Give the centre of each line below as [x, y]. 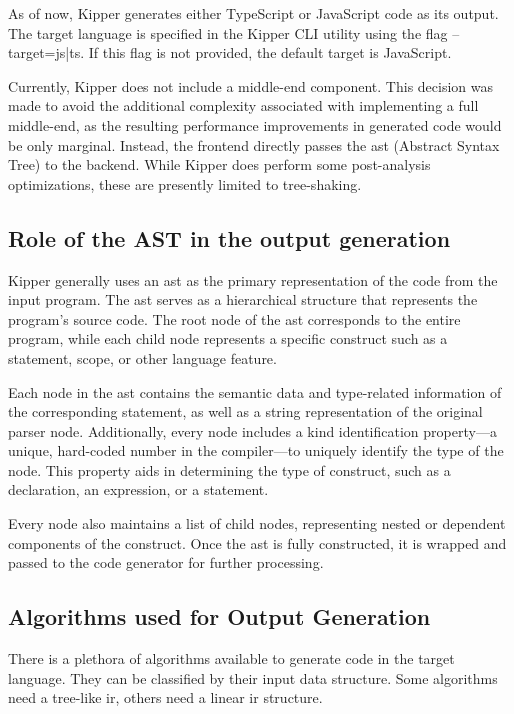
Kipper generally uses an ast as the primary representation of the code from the [253, 279]
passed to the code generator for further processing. [166, 562]
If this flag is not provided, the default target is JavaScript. [270, 52]
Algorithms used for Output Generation [219, 616]
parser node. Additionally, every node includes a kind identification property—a [252, 430]
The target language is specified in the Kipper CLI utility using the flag [228, 32]
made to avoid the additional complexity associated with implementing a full [243, 105]
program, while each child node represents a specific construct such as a [228, 338]
